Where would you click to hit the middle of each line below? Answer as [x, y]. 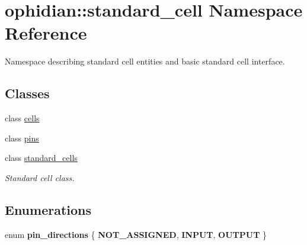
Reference [46, 33]
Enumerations [48, 209]
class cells [22, 118]
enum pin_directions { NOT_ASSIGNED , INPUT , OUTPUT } [136, 234]
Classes [27, 93]
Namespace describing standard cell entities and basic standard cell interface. [145, 61]
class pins [22, 138]
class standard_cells [41, 158]
